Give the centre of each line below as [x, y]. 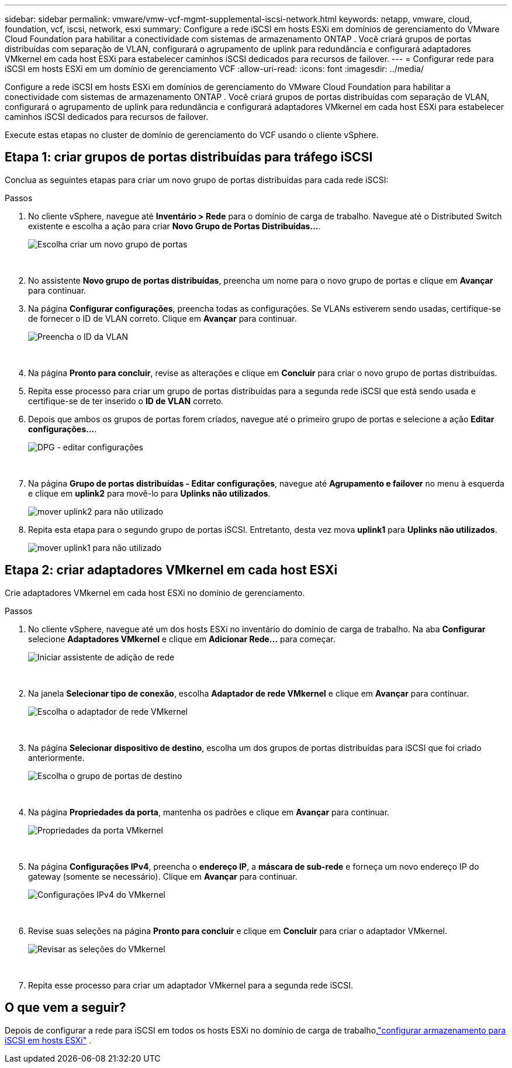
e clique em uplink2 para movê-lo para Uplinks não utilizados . [149, 493]
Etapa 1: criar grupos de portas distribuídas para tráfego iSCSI [189, 157]
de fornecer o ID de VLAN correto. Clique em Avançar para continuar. [162, 318]
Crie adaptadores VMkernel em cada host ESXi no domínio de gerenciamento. [155, 592]
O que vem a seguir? [65, 1008]
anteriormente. [56, 757]
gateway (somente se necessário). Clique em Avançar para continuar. [163, 876]
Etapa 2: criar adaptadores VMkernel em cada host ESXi [171, 570]
